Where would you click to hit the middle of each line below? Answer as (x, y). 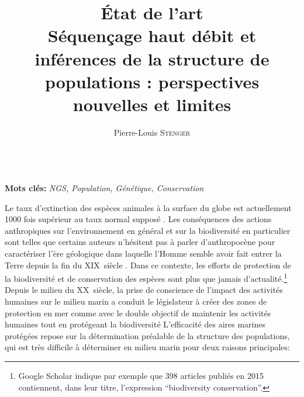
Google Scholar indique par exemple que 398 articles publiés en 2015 (141, 376)
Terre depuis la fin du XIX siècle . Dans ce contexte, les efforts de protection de (148, 265)
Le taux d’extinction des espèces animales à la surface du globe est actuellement (148, 207)
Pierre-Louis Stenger (152, 132)
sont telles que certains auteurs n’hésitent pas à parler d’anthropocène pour (140, 242)
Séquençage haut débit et (152, 35)
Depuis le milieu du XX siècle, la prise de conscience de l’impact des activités (144, 290)
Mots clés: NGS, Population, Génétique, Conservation (104, 188)
